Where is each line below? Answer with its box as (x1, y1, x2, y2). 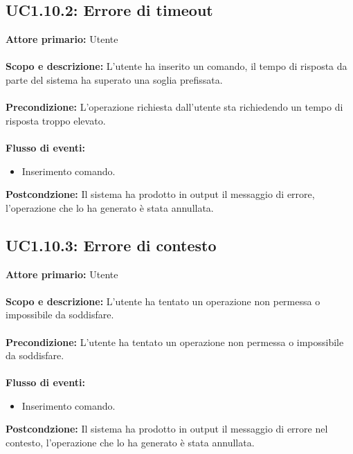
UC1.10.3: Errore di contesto (6, 234, 217, 255)
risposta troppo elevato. (6, 113, 106, 127)
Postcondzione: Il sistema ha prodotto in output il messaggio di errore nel (6, 421, 328, 436)
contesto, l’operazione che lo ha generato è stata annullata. (6, 435, 255, 450)
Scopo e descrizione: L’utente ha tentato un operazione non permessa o (6, 293, 320, 308)
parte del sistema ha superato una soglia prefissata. (6, 72, 223, 87)
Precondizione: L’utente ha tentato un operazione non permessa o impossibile (6, 334, 344, 349)
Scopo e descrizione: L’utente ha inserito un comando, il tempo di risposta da (6, 59, 347, 73)
